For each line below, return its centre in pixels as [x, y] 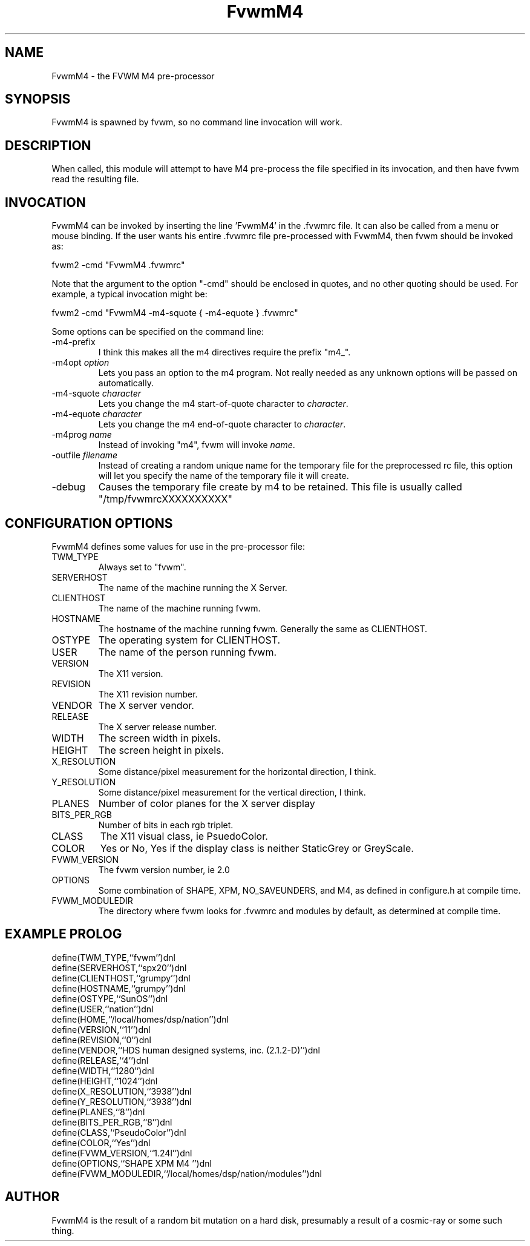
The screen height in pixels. [161, 750]
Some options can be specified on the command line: [158, 332]
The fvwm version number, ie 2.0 [164, 869]
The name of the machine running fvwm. [179, 608]
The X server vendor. [146, 705]
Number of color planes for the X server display [207, 803]
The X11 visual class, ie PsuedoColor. [184, 836]
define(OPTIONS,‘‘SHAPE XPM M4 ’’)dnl [132, 1163]
